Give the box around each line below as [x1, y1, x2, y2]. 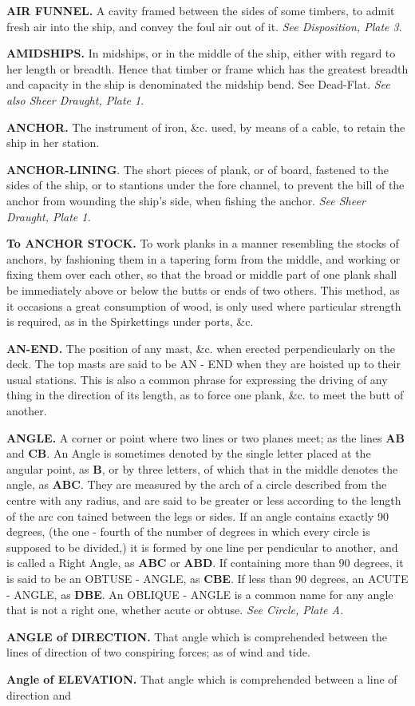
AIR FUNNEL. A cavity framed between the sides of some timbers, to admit [6, 2, 395, 18]
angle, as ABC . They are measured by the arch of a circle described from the [6, 476, 387, 493]
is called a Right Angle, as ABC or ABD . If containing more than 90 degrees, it [6, 554, 404, 571]
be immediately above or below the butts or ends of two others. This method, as [6, 281, 400, 298]
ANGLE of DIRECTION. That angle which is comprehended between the [6, 628, 388, 645]
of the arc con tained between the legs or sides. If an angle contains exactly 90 [6, 507, 389, 524]
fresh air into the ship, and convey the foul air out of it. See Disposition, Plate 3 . [6, 18, 402, 34]
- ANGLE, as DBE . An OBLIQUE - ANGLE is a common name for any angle [6, 585, 393, 602]
